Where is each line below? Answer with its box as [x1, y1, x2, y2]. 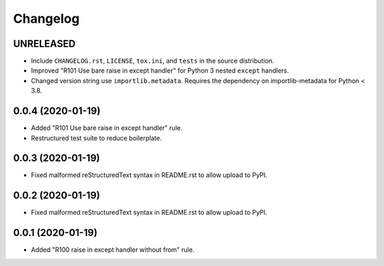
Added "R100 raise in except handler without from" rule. [31, 245, 195, 254]
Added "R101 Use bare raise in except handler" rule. [31, 124, 183, 132]
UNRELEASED [13, 38, 76, 50]
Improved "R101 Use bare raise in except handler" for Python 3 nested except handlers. [31, 66, 289, 75]
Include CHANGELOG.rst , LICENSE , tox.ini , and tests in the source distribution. [31, 57, 274, 65]
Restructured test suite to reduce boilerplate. [31, 134, 162, 142]
